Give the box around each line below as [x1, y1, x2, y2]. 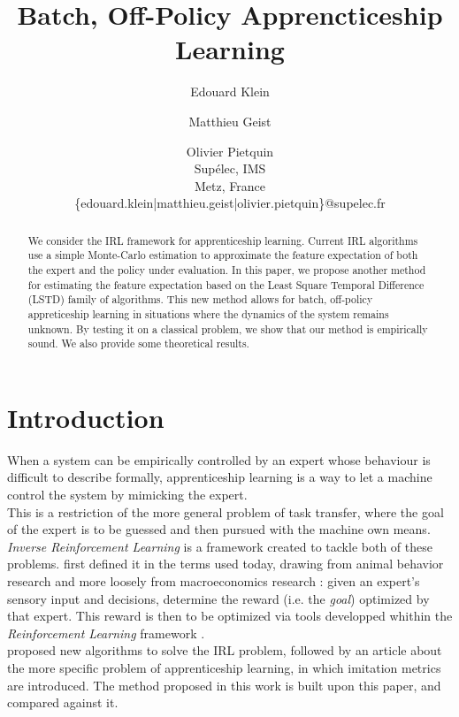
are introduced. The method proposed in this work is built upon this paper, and [7, 675, 441, 694]
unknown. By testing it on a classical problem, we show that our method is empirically [27, 321, 428, 336]
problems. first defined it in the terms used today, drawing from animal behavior [7, 554, 444, 573]
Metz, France [195, 176, 265, 195]
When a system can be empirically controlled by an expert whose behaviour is [7, 450, 431, 469]
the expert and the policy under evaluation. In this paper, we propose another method [27, 262, 426, 277]
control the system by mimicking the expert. [7, 485, 248, 504]
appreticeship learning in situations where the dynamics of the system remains [27, 306, 389, 321]
